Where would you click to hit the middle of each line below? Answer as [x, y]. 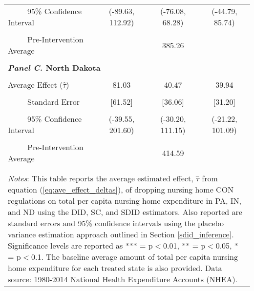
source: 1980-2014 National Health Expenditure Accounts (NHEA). [123, 279]
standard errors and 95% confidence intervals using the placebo [116, 223]
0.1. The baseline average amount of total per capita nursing [135, 257]
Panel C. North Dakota [54, 68]
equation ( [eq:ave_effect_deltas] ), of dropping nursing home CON [121, 189]
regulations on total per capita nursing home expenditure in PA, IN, [125, 201]
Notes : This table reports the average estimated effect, [101, 178]
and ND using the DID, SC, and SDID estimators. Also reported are [125, 212]
